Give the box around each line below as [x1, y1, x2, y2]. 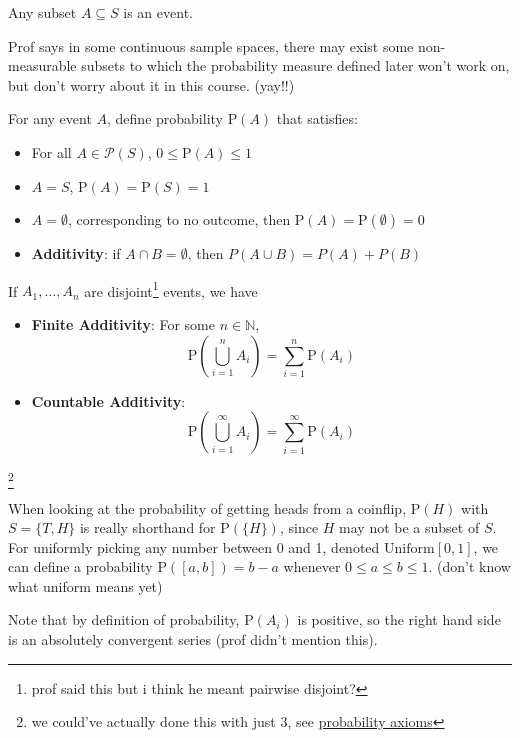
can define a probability [8, 556, 153, 577]
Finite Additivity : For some [31, 314, 215, 334]
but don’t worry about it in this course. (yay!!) [8, 74, 295, 95]
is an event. [123, 2, 193, 22]
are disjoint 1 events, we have [84, 277, 258, 301]
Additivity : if [31, 243, 121, 264]
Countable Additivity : [31, 390, 186, 411]
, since [279, 517, 319, 538]
